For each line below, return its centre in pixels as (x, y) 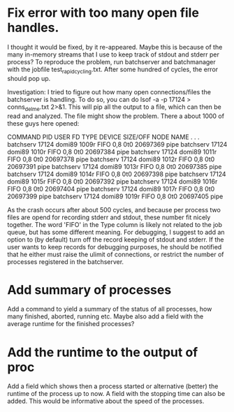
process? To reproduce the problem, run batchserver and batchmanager (112, 61)
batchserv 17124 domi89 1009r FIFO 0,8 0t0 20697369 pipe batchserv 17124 (117, 144)
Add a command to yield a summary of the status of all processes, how (110, 309)
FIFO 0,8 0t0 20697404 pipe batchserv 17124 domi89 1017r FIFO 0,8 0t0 (111, 189)
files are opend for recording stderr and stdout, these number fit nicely (109, 217)
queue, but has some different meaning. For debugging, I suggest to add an (116, 232)
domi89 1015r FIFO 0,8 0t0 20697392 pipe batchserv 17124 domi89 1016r (112, 181)
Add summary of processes (89, 289)
